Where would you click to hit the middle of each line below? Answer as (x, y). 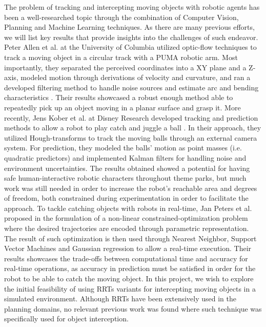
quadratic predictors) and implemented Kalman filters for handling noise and (125, 157)
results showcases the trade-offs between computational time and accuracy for (126, 258)
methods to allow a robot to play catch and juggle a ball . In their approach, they (133, 128)
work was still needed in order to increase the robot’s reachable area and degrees (131, 188)
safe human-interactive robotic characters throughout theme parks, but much (125, 178)
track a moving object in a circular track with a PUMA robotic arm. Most (121, 57)
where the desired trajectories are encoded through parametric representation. (127, 228)
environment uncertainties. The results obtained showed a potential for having (127, 168)
